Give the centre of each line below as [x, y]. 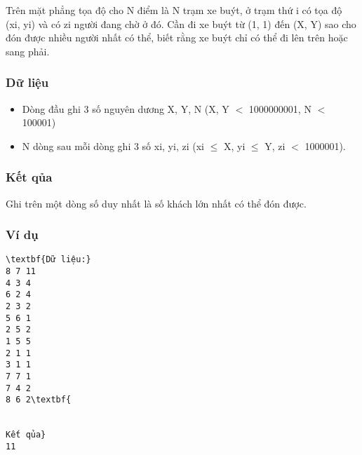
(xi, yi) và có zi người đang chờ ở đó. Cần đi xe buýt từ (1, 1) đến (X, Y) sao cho [181, 23]
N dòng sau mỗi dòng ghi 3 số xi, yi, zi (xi [113, 145]
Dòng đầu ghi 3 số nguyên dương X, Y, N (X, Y [126, 108]
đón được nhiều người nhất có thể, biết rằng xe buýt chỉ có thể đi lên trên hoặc [177, 38]
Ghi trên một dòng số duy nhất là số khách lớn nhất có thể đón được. [156, 203]
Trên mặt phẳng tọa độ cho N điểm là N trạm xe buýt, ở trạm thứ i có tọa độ [174, 10]
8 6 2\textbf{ [39, 400]
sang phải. [28, 51]
